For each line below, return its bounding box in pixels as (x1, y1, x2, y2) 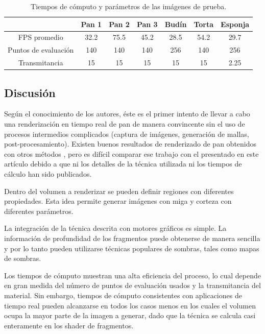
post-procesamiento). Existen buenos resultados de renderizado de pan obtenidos (4, 138, 257, 149)
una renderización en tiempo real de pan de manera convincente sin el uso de (4, 118, 245, 129)
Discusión (4, 84, 56, 100)
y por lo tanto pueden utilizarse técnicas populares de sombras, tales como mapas (4, 243, 259, 253)
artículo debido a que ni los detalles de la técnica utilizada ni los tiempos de (4, 158, 242, 169)
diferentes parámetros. (4, 205, 74, 216)
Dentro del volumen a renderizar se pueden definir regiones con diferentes (4, 185, 234, 196)
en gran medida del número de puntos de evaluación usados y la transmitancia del (4, 280, 261, 291)
